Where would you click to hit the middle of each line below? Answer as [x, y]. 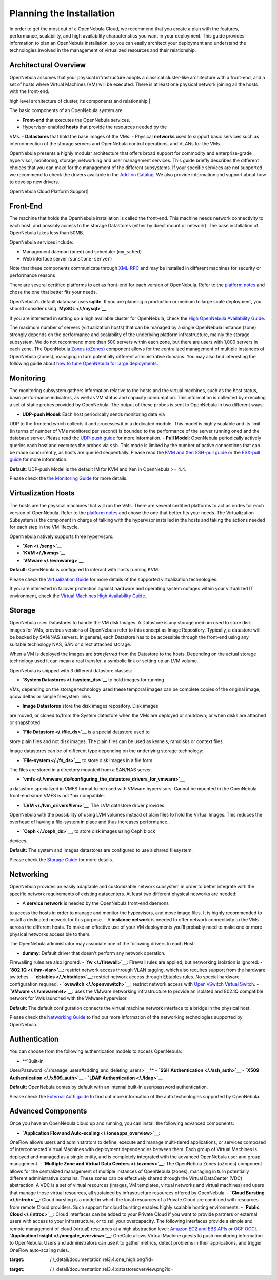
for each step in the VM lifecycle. [44, 527]
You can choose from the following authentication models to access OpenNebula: [96, 1051]
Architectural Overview [48, 65]
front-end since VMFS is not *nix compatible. [57, 796]
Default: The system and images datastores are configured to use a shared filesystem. [101, 850]
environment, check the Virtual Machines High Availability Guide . [78, 596]
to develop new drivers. [34, 182]
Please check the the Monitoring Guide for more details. [68, 478]
